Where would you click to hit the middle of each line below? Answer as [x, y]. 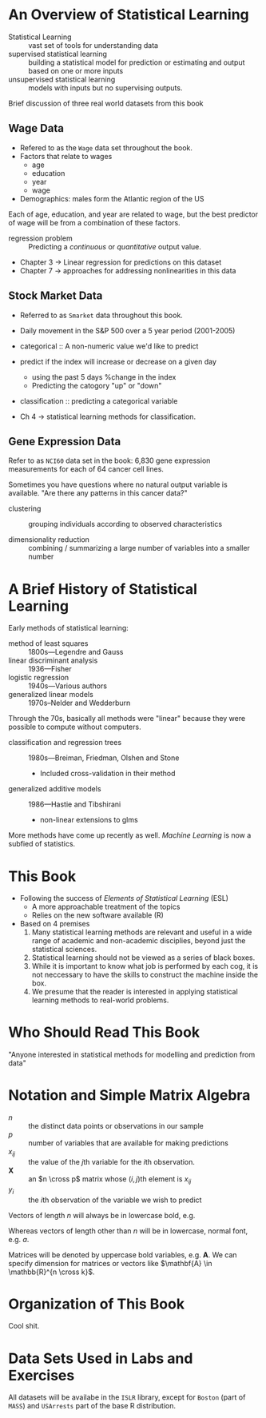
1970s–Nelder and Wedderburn [79, 703]
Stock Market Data [56, 296]
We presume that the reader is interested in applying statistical [135, 992]
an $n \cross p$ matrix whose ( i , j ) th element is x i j [110, 1179]
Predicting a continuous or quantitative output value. [115, 246]
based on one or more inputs [76, 70]
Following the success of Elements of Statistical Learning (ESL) [124, 898]
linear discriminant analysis [53, 660]
